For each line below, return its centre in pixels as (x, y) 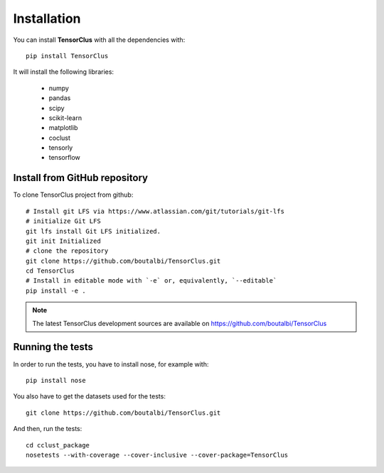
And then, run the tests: (48, 429)
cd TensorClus (50, 271)
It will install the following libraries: (63, 72)
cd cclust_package (58, 445)
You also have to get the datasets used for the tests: (90, 396)
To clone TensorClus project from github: (73, 195)
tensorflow (65, 158)
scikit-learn (65, 118)
